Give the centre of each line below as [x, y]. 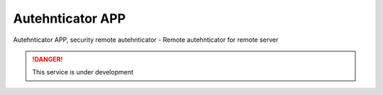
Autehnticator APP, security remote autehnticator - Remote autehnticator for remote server [146, 40]
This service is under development [83, 72]
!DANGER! [48, 59]
